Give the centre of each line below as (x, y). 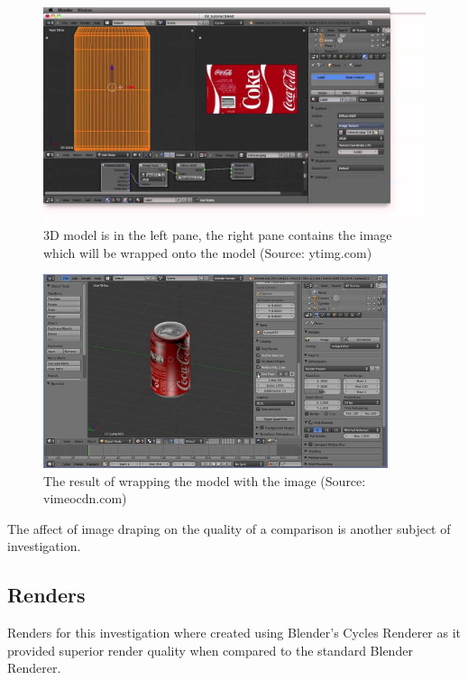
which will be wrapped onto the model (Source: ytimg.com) (208, 252)
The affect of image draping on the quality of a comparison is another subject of (229, 528)
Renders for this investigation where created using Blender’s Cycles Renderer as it (234, 633)
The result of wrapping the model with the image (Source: (205, 480)
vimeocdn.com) (85, 498)
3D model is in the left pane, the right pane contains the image (218, 235)
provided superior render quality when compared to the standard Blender (210, 650)
